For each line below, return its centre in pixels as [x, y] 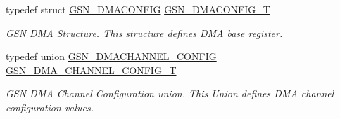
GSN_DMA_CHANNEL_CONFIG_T [91, 70]
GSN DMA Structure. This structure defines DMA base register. [144, 33]
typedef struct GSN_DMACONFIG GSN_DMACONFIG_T [138, 9]
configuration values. [50, 107]
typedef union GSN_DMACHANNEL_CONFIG [111, 56]
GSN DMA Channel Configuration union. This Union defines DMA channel [170, 93]
